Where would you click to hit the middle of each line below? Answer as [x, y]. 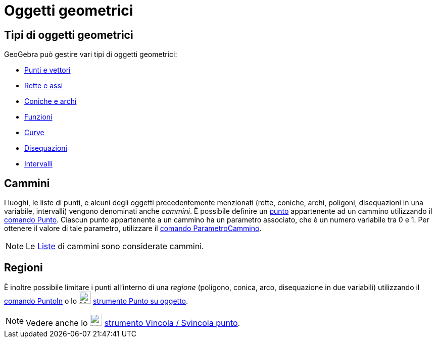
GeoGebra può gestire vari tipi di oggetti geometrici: [91, 54]
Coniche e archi [51, 101]
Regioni [23, 268]
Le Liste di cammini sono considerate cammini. [115, 246]
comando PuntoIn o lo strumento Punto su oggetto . [96, 301]
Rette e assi [44, 86]
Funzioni [38, 117]
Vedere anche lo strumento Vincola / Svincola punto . [133, 323]
